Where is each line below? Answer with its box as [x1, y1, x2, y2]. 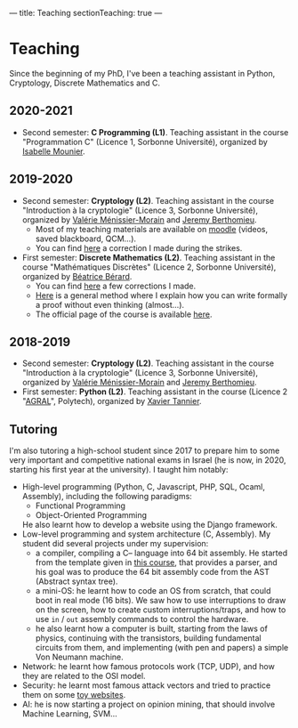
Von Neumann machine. [35, 651, 124, 662]
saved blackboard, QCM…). [35, 233, 136, 244]
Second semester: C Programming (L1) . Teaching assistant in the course [21, 126, 289, 137]
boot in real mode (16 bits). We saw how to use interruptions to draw [35, 595, 286, 606]
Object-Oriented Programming [35, 510, 148, 521]
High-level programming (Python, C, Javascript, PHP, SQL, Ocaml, [21, 481, 265, 492]
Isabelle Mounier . [21, 146, 86, 157]
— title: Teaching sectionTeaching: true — [9, 8, 163, 18]
